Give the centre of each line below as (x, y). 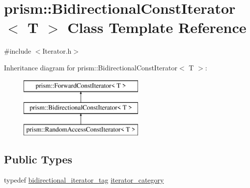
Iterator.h (57, 51)
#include (18, 51)
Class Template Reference (157, 27)
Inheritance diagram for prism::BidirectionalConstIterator (91, 67)
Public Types (38, 159)
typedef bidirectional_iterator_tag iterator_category (84, 179)
